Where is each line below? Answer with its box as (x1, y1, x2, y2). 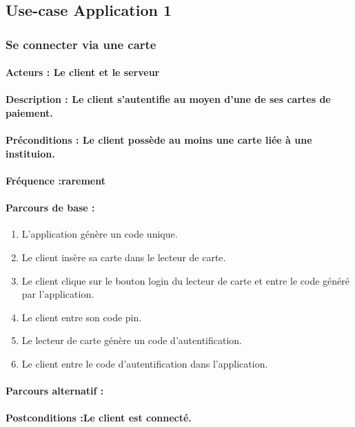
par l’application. (21, 287, 94, 301)
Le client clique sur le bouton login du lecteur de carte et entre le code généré (21, 273, 350, 287)
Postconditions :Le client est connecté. (6, 410, 192, 425)
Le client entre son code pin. (21, 310, 142, 324)
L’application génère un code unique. (21, 227, 178, 241)
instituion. (6, 146, 55, 160)
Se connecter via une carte (6, 35, 156, 53)
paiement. (6, 106, 53, 120)
